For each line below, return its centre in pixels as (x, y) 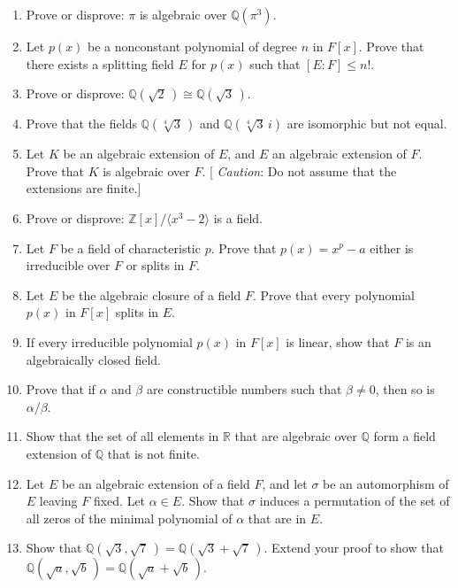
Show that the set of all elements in (122, 436)
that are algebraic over (296, 436)
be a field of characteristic (130, 248)
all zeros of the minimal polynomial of (129, 518)
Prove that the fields (81, 124)
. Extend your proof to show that (354, 548)
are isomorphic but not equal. (367, 124)
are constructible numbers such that (244, 389)
